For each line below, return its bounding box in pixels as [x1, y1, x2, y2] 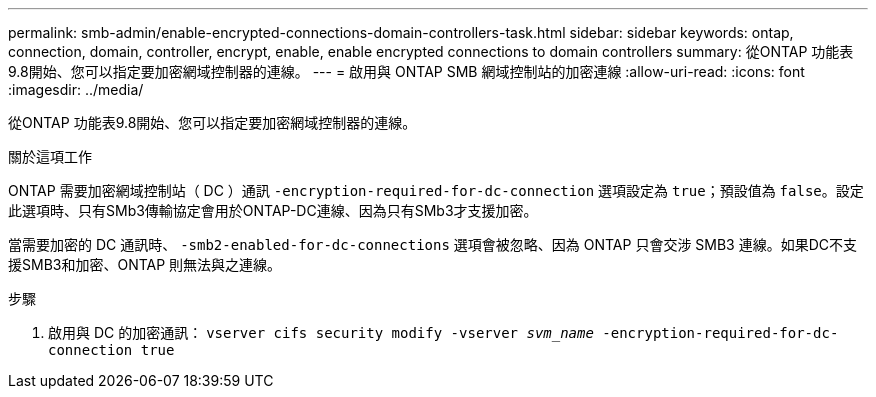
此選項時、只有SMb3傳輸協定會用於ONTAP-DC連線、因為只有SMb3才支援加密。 [8, 202, 538, 219]
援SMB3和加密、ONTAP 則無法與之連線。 [8, 256, 282, 273]
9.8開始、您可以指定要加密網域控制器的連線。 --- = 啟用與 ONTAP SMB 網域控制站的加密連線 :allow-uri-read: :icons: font [8, 63, 805, 80]
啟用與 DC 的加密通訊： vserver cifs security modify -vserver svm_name [48, 324, 594, 341]
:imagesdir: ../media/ [8, 81, 144, 98]
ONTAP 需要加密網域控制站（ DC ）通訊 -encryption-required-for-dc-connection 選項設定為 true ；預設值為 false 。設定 [8, 182, 864, 199]
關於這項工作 [8, 148, 92, 165]
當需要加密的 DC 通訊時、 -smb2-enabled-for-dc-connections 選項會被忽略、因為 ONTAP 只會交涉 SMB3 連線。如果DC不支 [8, 236, 858, 253]
